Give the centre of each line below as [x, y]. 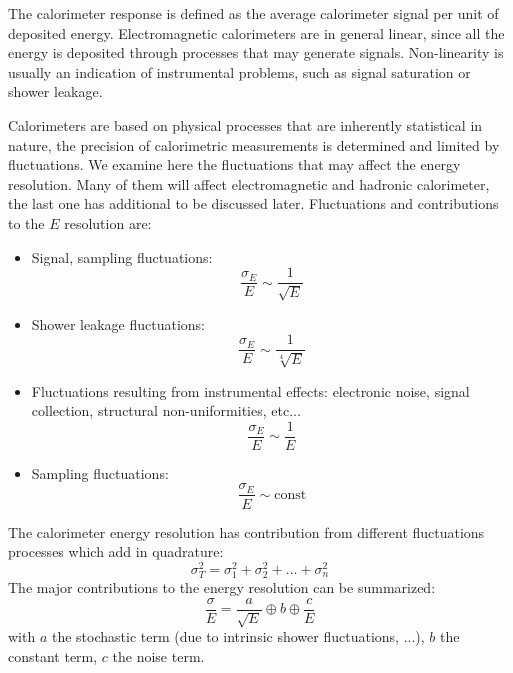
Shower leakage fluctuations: [118, 323]
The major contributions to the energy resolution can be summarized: [222, 586]
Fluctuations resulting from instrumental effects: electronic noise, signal [250, 390]
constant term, [53, 655]
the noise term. [158, 655]
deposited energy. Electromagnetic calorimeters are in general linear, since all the [256, 32]
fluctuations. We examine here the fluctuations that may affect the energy [234, 164]
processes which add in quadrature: [116, 551]
